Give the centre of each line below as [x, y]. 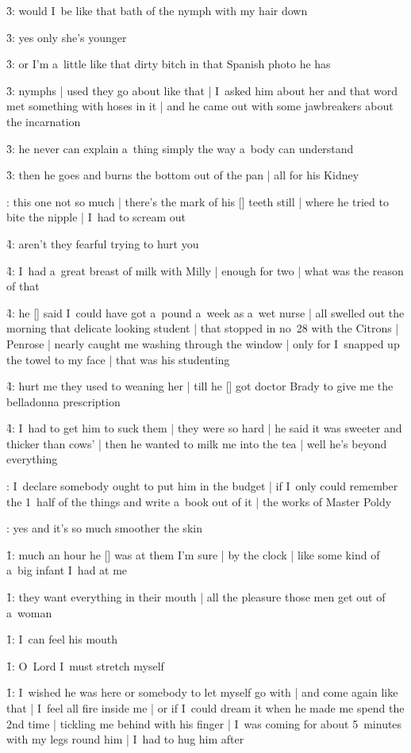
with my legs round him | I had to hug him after [125, 739]
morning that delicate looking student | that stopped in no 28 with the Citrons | [203, 328]
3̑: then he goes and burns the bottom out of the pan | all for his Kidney [183, 175]
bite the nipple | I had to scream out [96, 217]
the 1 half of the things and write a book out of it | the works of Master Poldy [199, 501]
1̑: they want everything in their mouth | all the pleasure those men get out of [196, 597]
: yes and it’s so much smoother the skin [104, 528]
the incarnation [44, 121]
